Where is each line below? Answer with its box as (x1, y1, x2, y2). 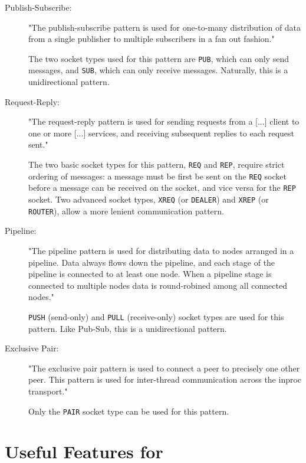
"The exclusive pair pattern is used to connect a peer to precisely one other (28, 361, 300, 374)
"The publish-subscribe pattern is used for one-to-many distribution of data (28, 21, 301, 33)
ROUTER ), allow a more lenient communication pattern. (28, 204, 224, 217)
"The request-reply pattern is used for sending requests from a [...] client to (28, 115, 300, 128)
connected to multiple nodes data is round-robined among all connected (28, 279, 287, 291)
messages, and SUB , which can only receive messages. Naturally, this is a (28, 64, 288, 76)
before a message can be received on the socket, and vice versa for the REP (28, 181, 296, 194)
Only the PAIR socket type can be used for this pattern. (28, 405, 229, 417)
